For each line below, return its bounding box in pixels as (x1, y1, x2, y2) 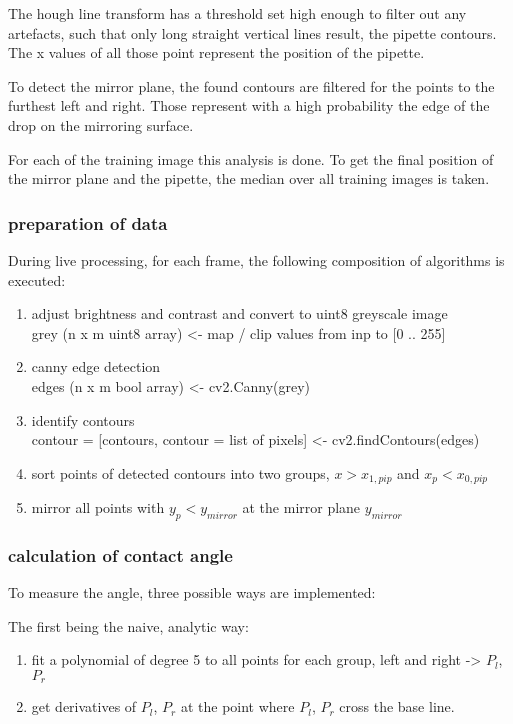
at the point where (180, 696, 295, 717)
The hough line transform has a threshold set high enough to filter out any (8, 3, 467, 23)
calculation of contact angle (8, 542, 233, 567)
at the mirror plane (242, 497, 361, 518)
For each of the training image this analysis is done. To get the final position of (8, 148, 494, 169)
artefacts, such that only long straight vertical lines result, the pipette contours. (8, 22, 497, 43)
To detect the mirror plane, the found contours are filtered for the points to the (8, 75, 495, 96)
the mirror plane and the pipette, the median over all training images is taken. (8, 168, 490, 189)
